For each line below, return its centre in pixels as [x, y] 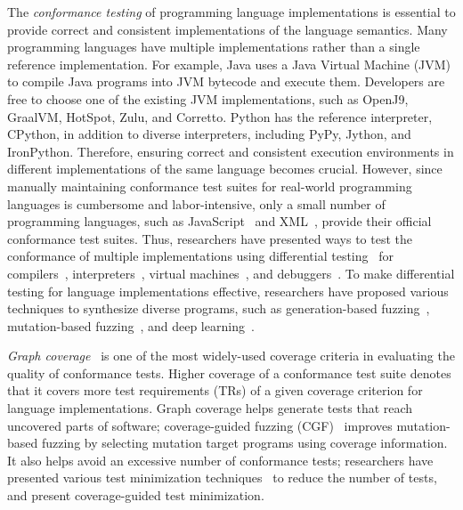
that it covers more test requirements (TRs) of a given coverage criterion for [215, 390]
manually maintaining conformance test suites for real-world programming [210, 186]
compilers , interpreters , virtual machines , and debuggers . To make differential [231, 273]
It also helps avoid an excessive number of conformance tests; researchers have [220, 460]
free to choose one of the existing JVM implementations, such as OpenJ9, [208, 98]
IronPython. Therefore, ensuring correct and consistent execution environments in [231, 151]
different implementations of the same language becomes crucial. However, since [225, 169]
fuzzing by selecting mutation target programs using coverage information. [244, 443]
